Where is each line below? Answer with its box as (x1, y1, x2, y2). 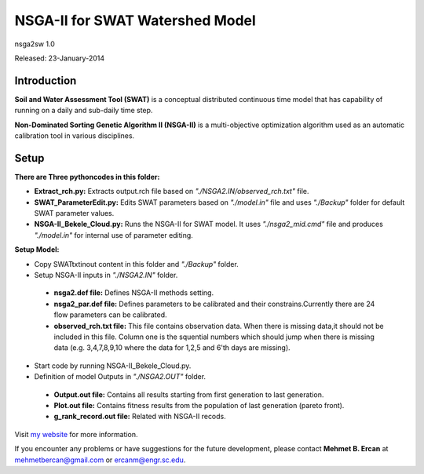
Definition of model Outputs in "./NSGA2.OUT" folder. (34, 372, 207, 381)
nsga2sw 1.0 (14, 39, 55, 49)
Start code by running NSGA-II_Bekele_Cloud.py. (34, 361, 192, 370)
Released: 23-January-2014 (14, 53, 105, 63)
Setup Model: (14, 245, 60, 254)
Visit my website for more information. (14, 429, 138, 439)
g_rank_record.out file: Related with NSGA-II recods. (53, 412, 227, 421)
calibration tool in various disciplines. (14, 131, 135, 140)
